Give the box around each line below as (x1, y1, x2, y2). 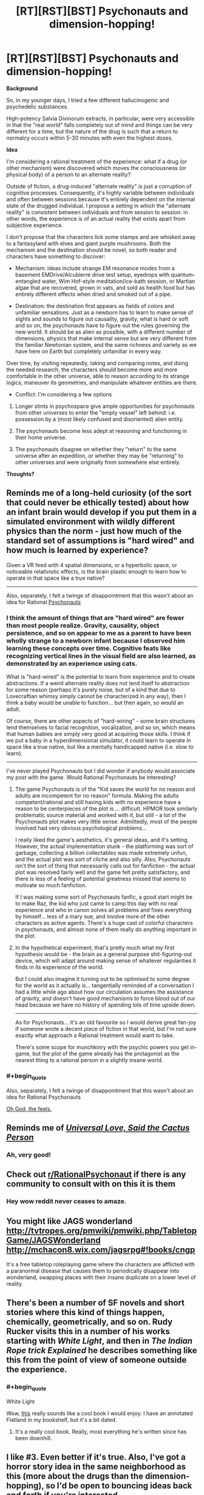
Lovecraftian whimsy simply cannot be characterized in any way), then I (6, 693, 186, 700)
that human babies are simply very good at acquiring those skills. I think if (6, 730, 191, 738)
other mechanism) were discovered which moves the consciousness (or (6, 164, 187, 171)
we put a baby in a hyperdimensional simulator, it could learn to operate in (6, 737, 191, 744)
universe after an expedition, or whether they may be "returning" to (15, 452, 184, 459)
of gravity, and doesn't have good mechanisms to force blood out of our (15, 995, 196, 1002)
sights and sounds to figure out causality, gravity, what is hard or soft (15, 315, 189, 323)
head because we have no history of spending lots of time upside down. (15, 1001, 196, 1008)
